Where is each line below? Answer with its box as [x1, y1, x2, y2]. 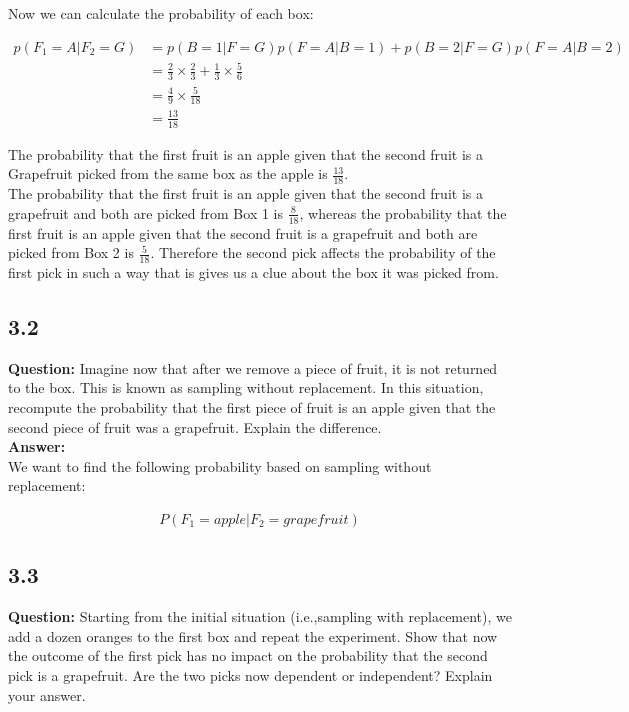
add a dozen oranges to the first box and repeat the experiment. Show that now [8, 625, 498, 646]
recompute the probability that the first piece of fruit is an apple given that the [8, 397, 496, 417]
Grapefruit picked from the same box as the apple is [8, 163, 328, 184]
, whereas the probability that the [299, 202, 507, 223]
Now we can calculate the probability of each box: [8, 3, 314, 23]
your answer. [8, 684, 86, 705]
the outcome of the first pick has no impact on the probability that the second [8, 645, 488, 666]
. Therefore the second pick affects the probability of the [150, 242, 496, 263]
